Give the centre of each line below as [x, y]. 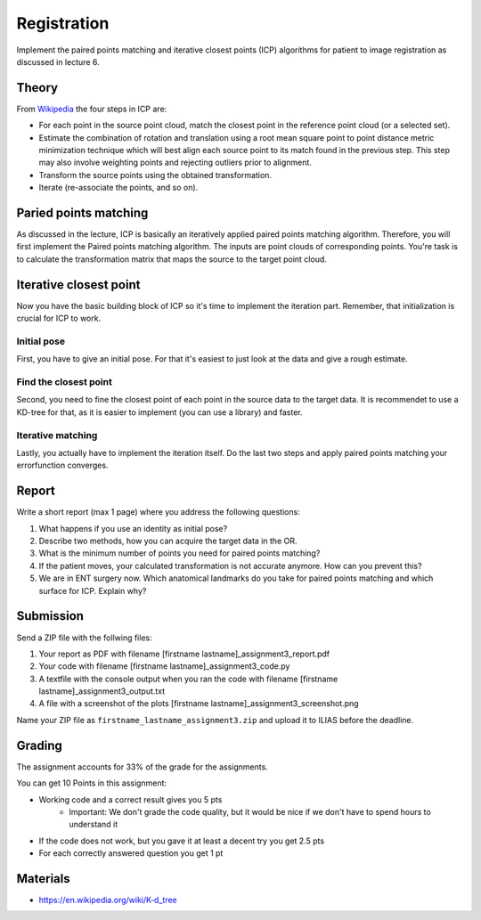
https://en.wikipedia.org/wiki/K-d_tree [108, 900]
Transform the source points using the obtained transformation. [155, 175]
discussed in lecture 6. [58, 61]
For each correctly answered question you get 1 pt [131, 853]
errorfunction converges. [62, 465]
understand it [94, 825]
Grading [39, 745]
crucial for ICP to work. [59, 318]
